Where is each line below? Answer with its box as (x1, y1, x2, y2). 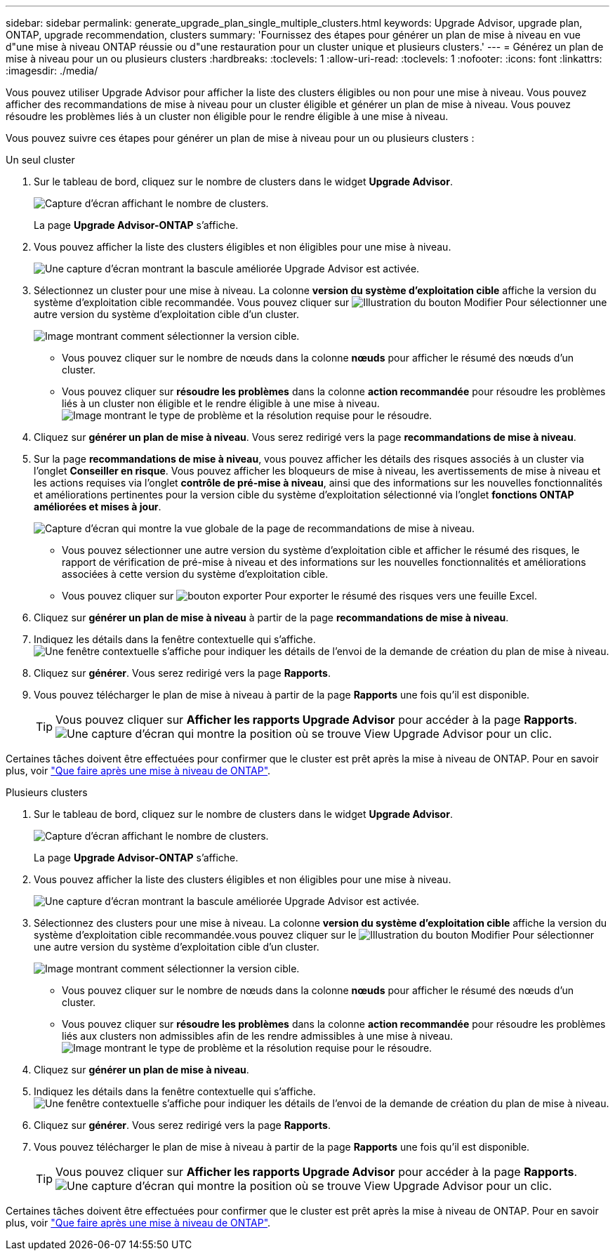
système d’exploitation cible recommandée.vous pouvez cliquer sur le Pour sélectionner (34, 929, 595, 941)
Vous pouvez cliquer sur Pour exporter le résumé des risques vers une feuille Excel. (62, 590, 537, 602)
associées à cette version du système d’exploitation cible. (62, 568, 329, 580)
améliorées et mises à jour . (34, 501, 161, 513)
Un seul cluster (6, 154, 75, 166)
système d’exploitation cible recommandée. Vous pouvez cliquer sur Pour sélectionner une (34, 296, 607, 308)
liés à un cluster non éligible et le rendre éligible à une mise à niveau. (62, 397, 380, 409)
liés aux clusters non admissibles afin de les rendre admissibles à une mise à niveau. (62, 1030, 454, 1042)
